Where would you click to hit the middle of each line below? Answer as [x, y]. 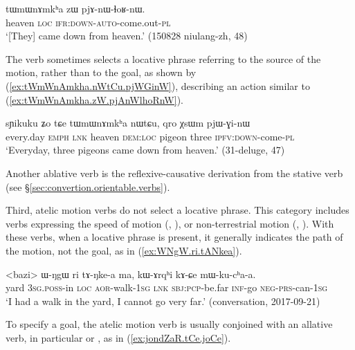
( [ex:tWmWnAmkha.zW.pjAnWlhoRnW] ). [94, 99]
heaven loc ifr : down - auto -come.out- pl [88, 22]
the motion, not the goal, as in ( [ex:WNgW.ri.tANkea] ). [124, 250]
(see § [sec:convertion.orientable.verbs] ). [88, 186]
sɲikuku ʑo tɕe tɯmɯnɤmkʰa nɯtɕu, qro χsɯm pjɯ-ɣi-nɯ [128, 123]
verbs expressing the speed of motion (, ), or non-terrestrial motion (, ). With [170, 223]
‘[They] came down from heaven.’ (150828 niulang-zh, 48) [127, 36]
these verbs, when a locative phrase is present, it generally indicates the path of [174, 237]
